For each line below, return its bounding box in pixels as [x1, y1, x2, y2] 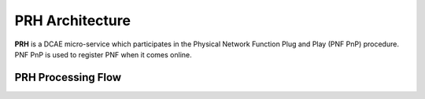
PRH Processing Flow [14, 71, 122, 84]
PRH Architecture [14, 12, 131, 29]
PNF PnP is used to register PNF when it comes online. [14, 49, 192, 59]
